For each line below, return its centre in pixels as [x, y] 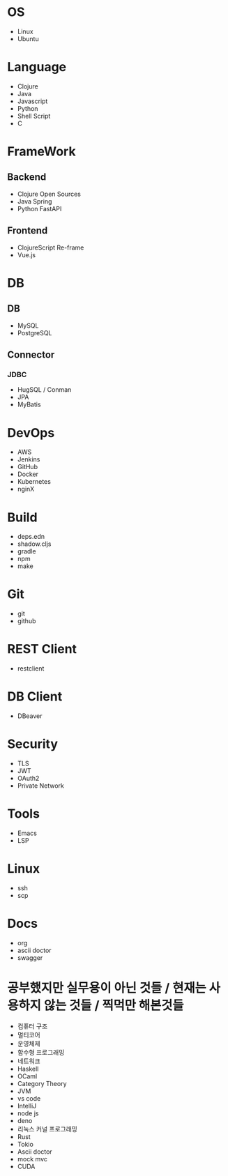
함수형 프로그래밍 [41, 1052]
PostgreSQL [35, 333]
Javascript [32, 101]
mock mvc [32, 1159]
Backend [27, 177]
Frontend [28, 231]
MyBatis [29, 404]
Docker [28, 474]
